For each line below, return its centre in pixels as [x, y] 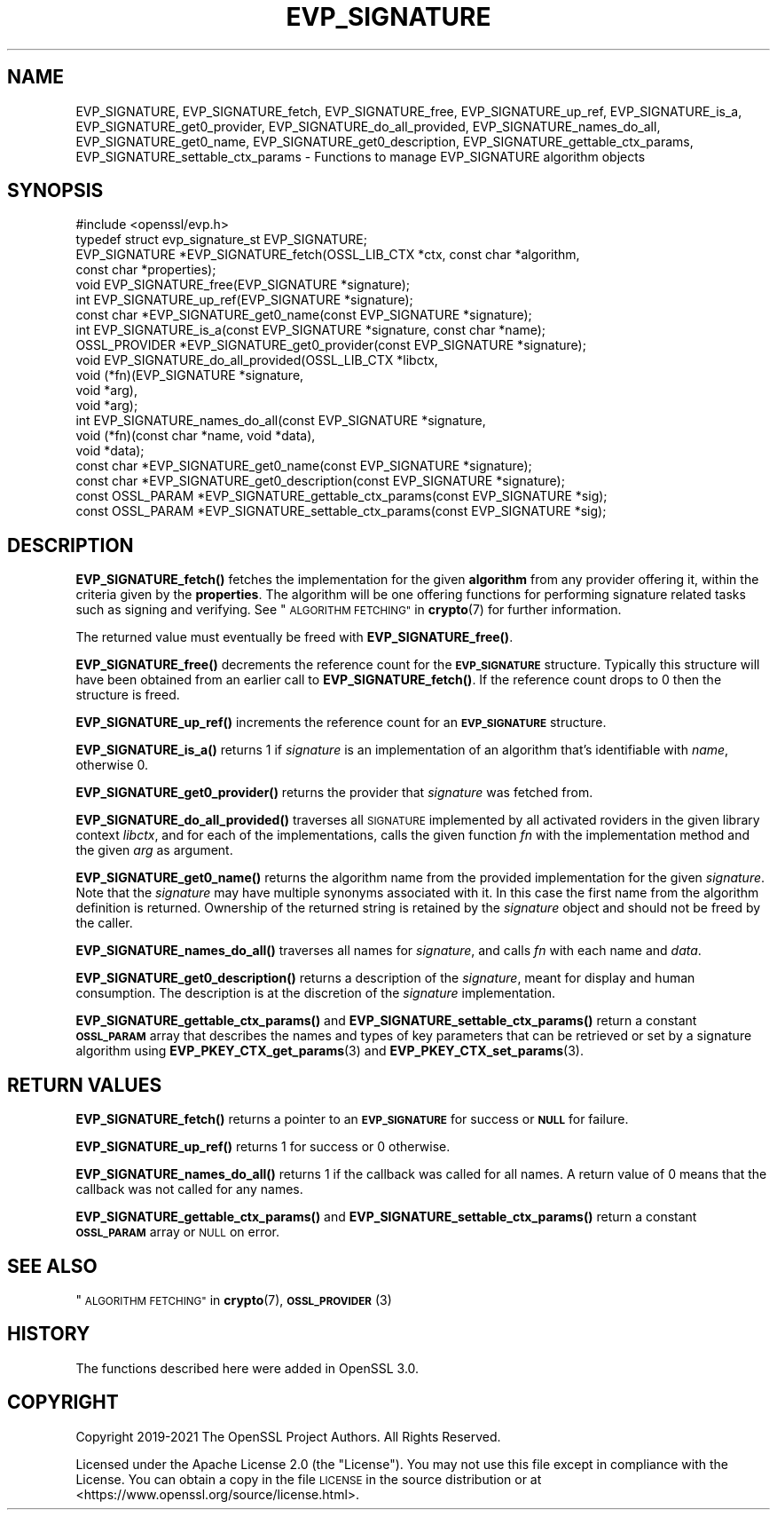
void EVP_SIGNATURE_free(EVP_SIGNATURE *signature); [243, 285]
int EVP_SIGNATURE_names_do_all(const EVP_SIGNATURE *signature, [281, 421]
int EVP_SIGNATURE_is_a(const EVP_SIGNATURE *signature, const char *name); [311, 330]
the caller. [104, 923]
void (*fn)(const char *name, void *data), [196, 436]
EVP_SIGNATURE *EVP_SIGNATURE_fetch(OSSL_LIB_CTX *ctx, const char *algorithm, [328, 255]
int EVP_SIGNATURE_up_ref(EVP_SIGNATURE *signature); [244, 300]
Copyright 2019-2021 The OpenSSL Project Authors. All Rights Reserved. [288, 1436]
